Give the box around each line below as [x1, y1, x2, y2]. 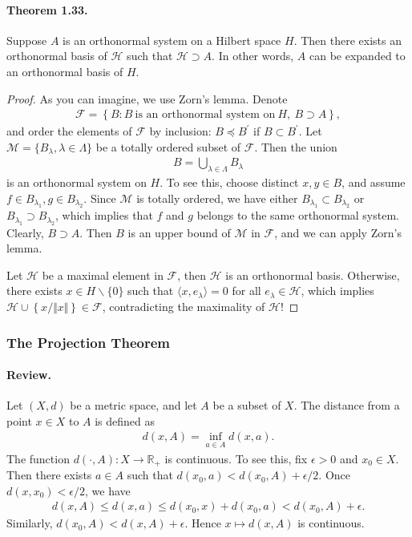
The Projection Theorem [6, 332, 170, 352]
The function [6, 450, 70, 466]
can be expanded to [309, 47, 406, 64]
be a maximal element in [42, 266, 164, 283]
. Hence [184, 515, 221, 531]
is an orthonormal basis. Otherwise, [225, 266, 400, 283]
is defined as [95, 412, 156, 429]
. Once [318, 466, 351, 483]
